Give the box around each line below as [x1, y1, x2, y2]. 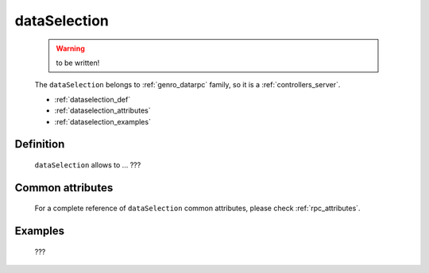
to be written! [56, 58, 100, 67]
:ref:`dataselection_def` [54, 94, 131, 104]
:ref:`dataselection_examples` [54, 117, 151, 126]
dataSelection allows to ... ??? [34, 160, 141, 170]
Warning [56, 44, 85, 53]
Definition [14, 137, 65, 151]
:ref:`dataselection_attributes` [54, 106, 151, 115]
